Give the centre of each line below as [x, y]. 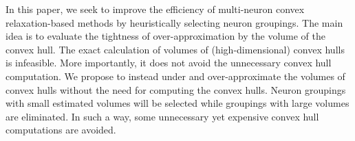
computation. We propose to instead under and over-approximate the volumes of [175, 76]
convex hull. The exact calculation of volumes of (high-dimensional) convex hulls [175, 49]
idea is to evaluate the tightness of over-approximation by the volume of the [166, 36]
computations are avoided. [61, 130]
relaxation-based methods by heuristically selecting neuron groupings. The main [174, 22]
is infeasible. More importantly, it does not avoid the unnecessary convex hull [169, 63]
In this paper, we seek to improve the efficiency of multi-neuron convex [155, 9]
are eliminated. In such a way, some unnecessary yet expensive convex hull [162, 116]
